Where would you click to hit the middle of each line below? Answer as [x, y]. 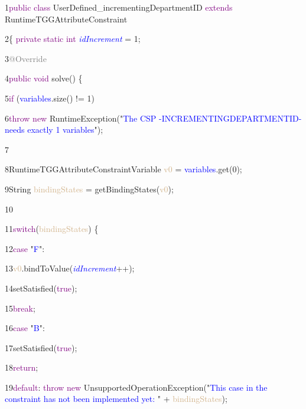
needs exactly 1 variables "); [54, 130]
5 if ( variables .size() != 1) [50, 98]
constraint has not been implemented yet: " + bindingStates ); [116, 399]
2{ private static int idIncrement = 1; [73, 39]
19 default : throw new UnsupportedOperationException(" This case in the [136, 387]
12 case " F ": [25, 248]
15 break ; [20, 308]
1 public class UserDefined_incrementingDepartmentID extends [119, 7]
